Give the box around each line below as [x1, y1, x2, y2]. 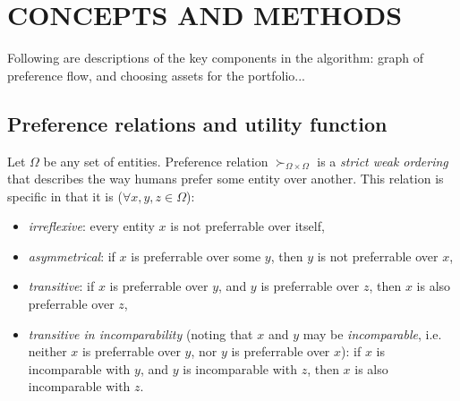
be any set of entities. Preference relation [43, 151, 268, 170]
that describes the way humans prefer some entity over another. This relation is [7, 169, 444, 188]
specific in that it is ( [7, 186, 123, 205]
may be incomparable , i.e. [302, 324, 442, 343]
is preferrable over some [131, 246, 261, 265]
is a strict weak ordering [317, 151, 448, 170]
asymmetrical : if [28, 246, 115, 265]
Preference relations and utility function [7, 109, 388, 137]
